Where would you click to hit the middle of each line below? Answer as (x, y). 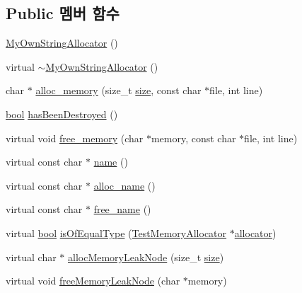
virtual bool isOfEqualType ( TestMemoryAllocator (116, 232)
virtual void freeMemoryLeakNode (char (93, 281)
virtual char (31, 257)
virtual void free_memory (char (75, 138)
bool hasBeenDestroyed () (62, 114)
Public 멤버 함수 (63, 13)
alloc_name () (124, 185)
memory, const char (193, 138)
